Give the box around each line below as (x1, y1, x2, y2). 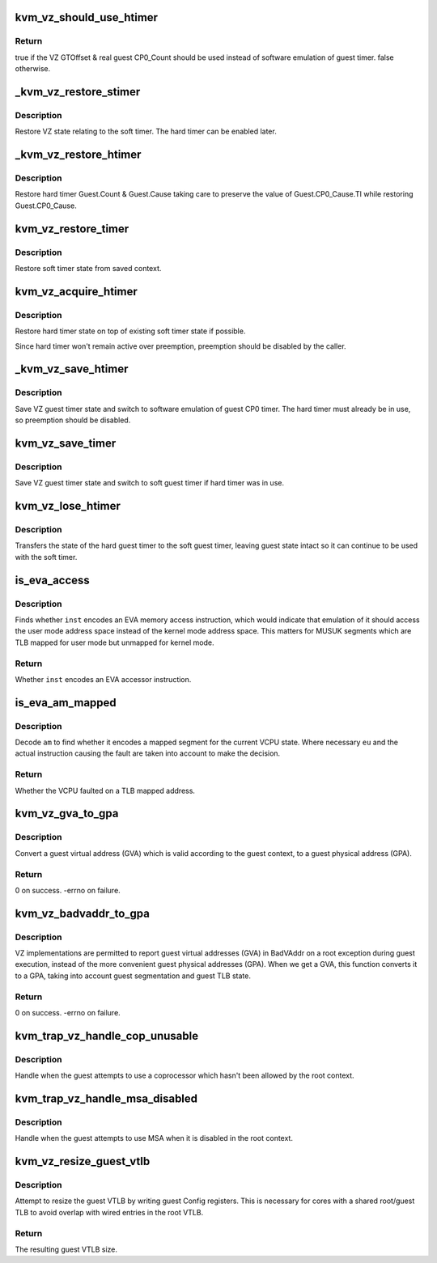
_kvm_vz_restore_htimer (15, 148, 142, 162)
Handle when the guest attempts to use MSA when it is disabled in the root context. (15, 1134, 293, 1143)
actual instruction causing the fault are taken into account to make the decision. (15, 748, 281, 758)
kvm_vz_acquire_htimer (15, 284, 138, 299)
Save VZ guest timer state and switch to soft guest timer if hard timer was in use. (15, 478, 285, 488)
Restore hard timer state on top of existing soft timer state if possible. (15, 326, 246, 336)
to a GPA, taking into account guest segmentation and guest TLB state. (15, 971, 251, 981)
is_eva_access (15, 573, 91, 587)
